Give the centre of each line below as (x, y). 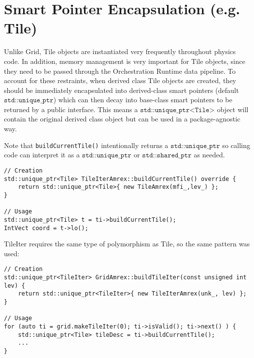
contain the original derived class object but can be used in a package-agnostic (122, 119)
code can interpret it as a (42, 155)
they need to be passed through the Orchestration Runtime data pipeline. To (120, 71)
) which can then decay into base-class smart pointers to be (143, 100)
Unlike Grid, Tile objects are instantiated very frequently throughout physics (120, 51)
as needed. (209, 155)
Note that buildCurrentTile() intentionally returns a (86, 145)
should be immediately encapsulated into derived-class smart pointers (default (122, 90)
